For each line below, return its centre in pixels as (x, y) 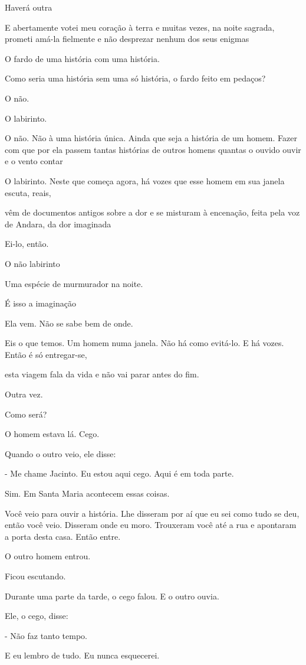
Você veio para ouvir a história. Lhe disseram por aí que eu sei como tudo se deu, (152, 513)
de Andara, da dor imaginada (58, 224)
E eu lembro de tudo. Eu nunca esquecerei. (82, 655)
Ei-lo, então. (27, 244)
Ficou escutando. (35, 576)
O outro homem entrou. (48, 556)
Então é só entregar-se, (46, 354)
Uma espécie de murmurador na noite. (74, 283)
